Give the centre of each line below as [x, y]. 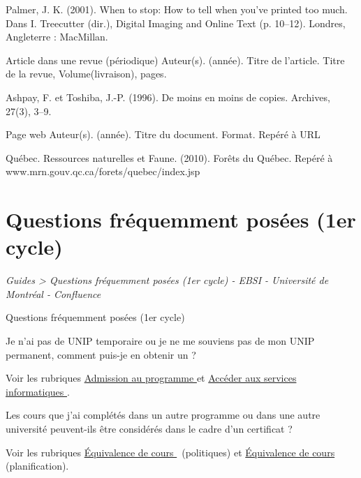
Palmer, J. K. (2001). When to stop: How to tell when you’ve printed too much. [177, 9]
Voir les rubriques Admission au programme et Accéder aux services [151, 378]
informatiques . [38, 391]
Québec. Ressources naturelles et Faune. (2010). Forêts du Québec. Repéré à [169, 157]
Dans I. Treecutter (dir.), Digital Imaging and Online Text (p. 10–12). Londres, [176, 23]
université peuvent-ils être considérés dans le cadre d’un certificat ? [149, 428]
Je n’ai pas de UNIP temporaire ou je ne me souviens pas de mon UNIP [160, 341]
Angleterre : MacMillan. [57, 37]
